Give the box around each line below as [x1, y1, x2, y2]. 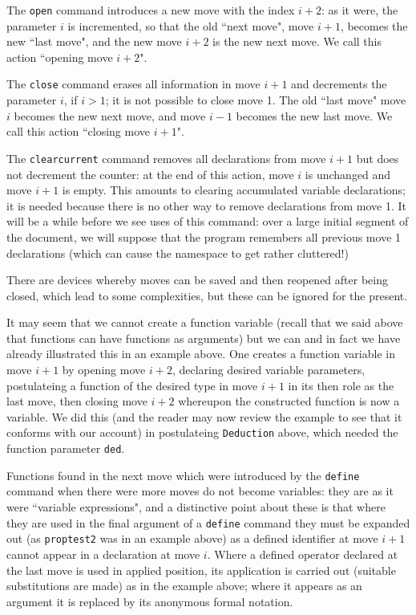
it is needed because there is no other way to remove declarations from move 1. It [6, 197, 406, 214]
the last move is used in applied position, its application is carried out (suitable [6, 561, 396, 578]
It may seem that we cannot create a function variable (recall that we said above [6, 314, 403, 331]
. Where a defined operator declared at [207, 545, 398, 562]
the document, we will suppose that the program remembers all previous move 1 [6, 228, 402, 245]
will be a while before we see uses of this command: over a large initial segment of [6, 213, 409, 230]
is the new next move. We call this [212, 33, 382, 50]
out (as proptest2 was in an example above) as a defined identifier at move [6, 530, 378, 547]
